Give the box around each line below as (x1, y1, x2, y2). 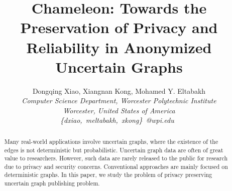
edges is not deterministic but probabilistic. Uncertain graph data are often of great (4, 145, 223, 154)
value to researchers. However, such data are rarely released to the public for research (4, 154, 228, 162)
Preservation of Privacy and (20, 17, 218, 38)
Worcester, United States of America (63, 105, 175, 115)
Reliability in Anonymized (26, 37, 212, 57)
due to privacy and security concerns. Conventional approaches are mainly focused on (4, 162, 228, 170)
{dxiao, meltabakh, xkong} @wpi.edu (60, 115, 174, 125)
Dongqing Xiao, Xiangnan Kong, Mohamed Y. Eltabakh (32, 85, 206, 96)
